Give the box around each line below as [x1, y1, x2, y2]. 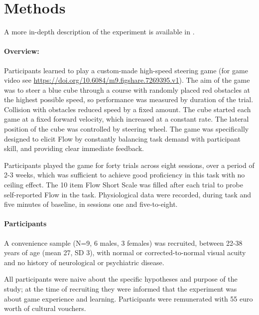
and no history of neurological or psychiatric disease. [4, 257, 164, 267]
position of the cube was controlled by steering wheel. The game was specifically [4, 124, 249, 134]
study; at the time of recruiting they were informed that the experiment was [4, 284, 237, 294]
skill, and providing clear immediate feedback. [4, 143, 144, 154]
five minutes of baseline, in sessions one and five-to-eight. [4, 199, 178, 209]
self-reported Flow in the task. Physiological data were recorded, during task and [4, 189, 252, 199]
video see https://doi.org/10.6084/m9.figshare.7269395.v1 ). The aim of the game [4, 75, 250, 85]
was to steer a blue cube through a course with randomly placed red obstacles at [4, 84, 251, 95]
